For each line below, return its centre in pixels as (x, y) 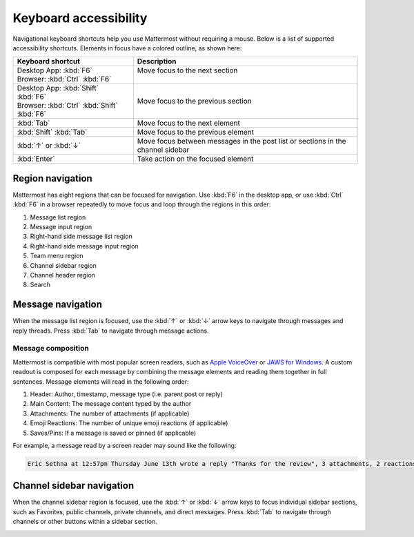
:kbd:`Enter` (36, 159)
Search (40, 285)
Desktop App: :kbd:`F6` (55, 70)
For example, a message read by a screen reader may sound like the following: (125, 445)
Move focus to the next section (187, 70)
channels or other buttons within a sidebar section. (85, 522)
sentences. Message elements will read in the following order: (101, 381)
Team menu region (57, 256)
